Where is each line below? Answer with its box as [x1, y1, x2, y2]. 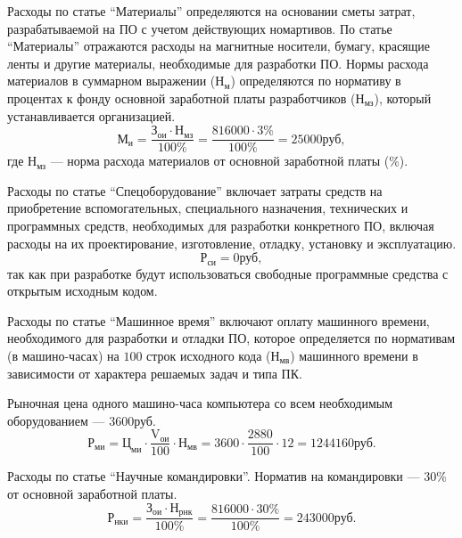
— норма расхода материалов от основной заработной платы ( [50, 151, 390, 170]
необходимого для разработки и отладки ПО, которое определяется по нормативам [7, 329, 456, 347]
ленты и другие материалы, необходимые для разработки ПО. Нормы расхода [7, 53, 429, 72]
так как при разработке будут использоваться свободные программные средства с [7, 264, 449, 282]
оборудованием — [7, 411, 105, 429]
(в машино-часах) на [7, 346, 120, 365]
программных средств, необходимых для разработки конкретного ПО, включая [7, 216, 434, 234]
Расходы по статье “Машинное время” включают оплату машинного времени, [7, 311, 430, 330]
